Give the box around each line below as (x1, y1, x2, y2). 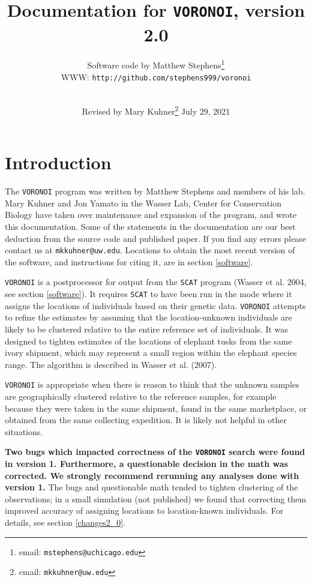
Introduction (5, 150, 112, 175)
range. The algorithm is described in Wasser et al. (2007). (5, 358, 217, 370)
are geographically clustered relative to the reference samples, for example (5, 390, 277, 402)
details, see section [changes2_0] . (5, 516, 125, 528)
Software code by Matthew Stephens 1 (87, 57, 225, 71)
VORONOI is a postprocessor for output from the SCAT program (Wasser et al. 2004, (5, 275, 307, 288)
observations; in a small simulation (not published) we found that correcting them (5, 492, 307, 505)
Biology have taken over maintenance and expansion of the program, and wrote (5, 208, 297, 221)
